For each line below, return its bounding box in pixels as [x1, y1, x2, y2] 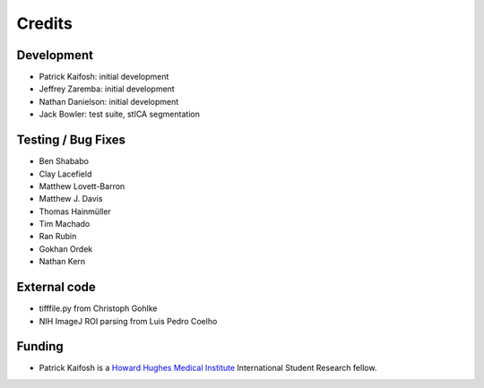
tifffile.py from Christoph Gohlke [39, 303, 158, 314]
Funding [16, 339, 65, 354]
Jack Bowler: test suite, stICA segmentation [39, 108, 201, 120]
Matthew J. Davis [39, 194, 103, 204]
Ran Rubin [39, 231, 77, 242]
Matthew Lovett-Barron [39, 180, 125, 192]
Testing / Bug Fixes [16, 133, 125, 148]
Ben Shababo [39, 156, 90, 167]
